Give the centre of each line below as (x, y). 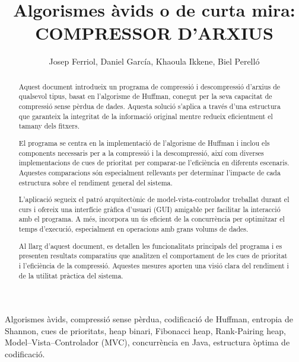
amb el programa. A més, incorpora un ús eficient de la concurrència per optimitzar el (152, 219)
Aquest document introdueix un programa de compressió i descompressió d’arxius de (149, 86)
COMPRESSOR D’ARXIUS (154, 33)
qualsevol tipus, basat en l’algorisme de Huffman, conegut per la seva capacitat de (145, 96)
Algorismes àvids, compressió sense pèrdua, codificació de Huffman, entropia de (149, 319)
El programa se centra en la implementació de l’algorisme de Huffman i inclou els (144, 142)
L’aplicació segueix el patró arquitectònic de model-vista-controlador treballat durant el (154, 199)
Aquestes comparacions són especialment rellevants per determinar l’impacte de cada (149, 172)
